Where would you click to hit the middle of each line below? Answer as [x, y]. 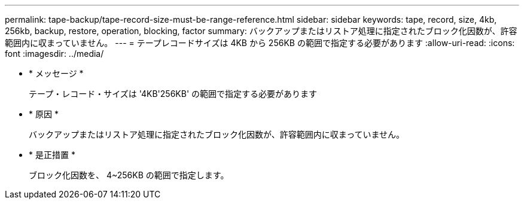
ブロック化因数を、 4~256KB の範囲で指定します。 [129, 175]
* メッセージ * [56, 73]
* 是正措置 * [52, 155]
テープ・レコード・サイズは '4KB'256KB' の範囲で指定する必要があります [173, 94]
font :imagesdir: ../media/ [54, 54]
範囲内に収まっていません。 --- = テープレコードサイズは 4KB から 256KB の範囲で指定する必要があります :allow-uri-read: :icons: [260, 43]
